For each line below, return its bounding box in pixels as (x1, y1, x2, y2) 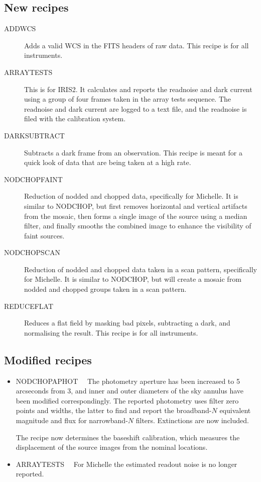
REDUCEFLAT (4, 300, 54, 311)
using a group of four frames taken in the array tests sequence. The (24, 94, 231, 104)
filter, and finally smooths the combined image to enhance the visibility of (24, 220, 251, 231)
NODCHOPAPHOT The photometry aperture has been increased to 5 (16, 375, 240, 386)
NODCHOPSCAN (4, 247, 61, 258)
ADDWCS (4, 23, 36, 34)
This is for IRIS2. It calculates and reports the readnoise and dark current (24, 84, 252, 94)
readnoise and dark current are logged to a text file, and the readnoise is (24, 103, 247, 114)
